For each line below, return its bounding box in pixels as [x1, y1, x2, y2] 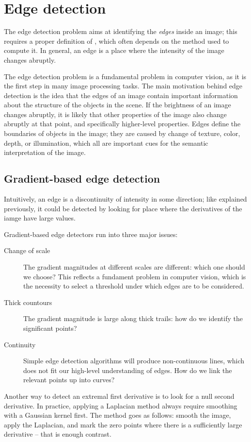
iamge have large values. [4, 213, 76, 223]
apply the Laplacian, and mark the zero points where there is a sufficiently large [4, 419, 242, 429]
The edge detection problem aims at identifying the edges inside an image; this [4, 26, 237, 36]
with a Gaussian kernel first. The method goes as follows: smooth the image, [4, 410, 231, 420]
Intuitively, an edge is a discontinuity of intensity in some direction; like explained [4, 194, 247, 204]
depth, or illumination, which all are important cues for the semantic [4, 137, 208, 148]
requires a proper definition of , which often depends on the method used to [4, 35, 229, 46]
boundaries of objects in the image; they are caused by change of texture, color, [4, 128, 240, 138]
